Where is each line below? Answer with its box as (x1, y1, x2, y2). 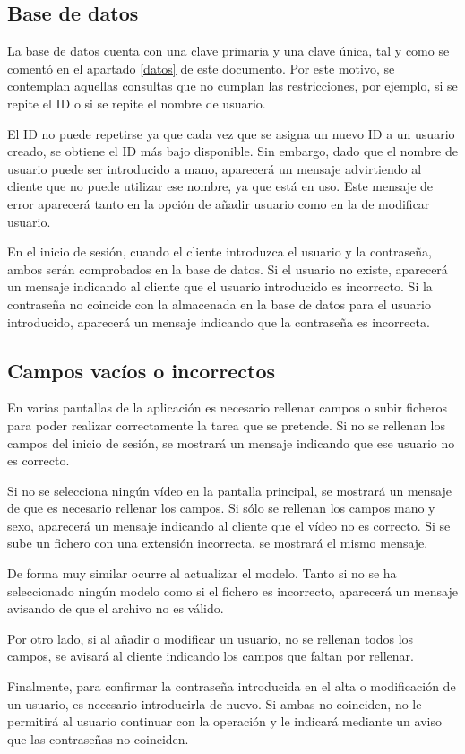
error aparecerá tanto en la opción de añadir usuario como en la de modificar (7, 194, 430, 212)
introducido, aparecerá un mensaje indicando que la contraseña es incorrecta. (7, 312, 430, 331)
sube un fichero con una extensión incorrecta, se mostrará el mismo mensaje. (7, 533, 428, 552)
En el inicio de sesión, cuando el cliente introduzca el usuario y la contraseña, (7, 242, 432, 261)
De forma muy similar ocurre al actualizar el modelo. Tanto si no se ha (7, 564, 397, 583)
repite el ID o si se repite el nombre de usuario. (7, 93, 266, 112)
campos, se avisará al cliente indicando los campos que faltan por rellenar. (7, 646, 414, 665)
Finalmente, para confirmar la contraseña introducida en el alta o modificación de (7, 677, 456, 696)
